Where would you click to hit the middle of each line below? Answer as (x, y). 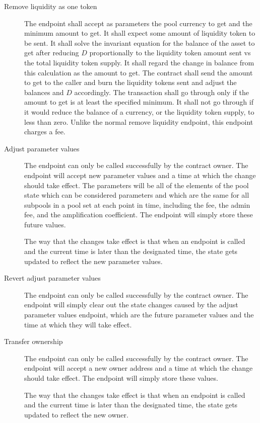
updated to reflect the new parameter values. (93, 261)
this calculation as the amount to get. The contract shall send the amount (139, 72)
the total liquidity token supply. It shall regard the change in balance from (139, 62)
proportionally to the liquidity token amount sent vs (170, 53)
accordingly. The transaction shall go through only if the (161, 92)
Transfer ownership (34, 341)
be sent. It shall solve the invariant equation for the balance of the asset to (140, 43)
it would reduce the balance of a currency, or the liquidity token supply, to (139, 111)
